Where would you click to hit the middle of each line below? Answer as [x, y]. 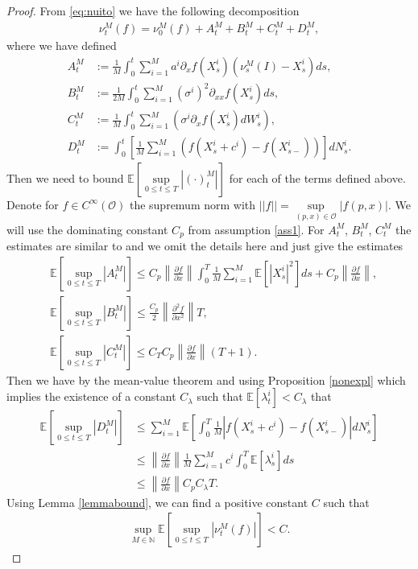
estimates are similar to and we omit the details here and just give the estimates [205, 246]
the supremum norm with [192, 204]
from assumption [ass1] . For [256, 229]
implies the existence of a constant [91, 396]
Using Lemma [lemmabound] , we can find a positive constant [157, 502]
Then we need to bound [65, 177]
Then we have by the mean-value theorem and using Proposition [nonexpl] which [206, 379]
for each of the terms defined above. [317, 177]
